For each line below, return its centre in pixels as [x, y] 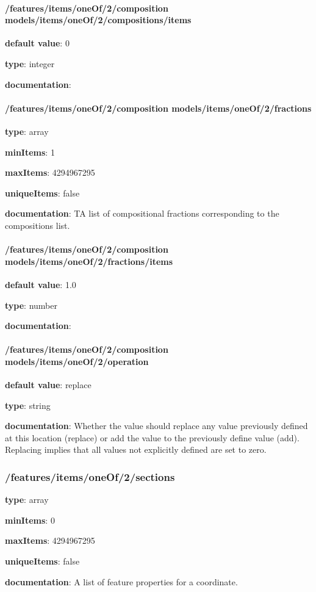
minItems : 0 [30, 520]
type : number [31, 305]
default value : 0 [37, 43]
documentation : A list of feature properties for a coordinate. [121, 581]
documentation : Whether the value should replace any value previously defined [156, 426]
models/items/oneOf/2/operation [77, 361]
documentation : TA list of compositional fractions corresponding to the [142, 213]
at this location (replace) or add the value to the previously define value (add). [152, 437]
